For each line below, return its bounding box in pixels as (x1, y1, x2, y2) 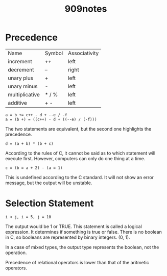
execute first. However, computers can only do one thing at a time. (5, 155, 146, 161)
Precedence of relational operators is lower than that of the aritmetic (5, 259, 149, 265)
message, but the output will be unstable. (5, 180, 92, 186)
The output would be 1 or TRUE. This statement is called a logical (5, 223, 142, 230)
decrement (8, 66, 34, 73)
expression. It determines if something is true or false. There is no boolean (5, 229, 162, 235)
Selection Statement (5, 197, 94, 209)
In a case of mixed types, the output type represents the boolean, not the (5, 244, 159, 250)
